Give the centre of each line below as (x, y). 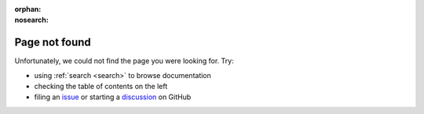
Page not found (53, 43)
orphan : (28, 9)
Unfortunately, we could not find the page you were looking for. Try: (124, 61)
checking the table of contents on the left (101, 87)
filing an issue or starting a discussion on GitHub (113, 97)
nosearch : (31, 20)
